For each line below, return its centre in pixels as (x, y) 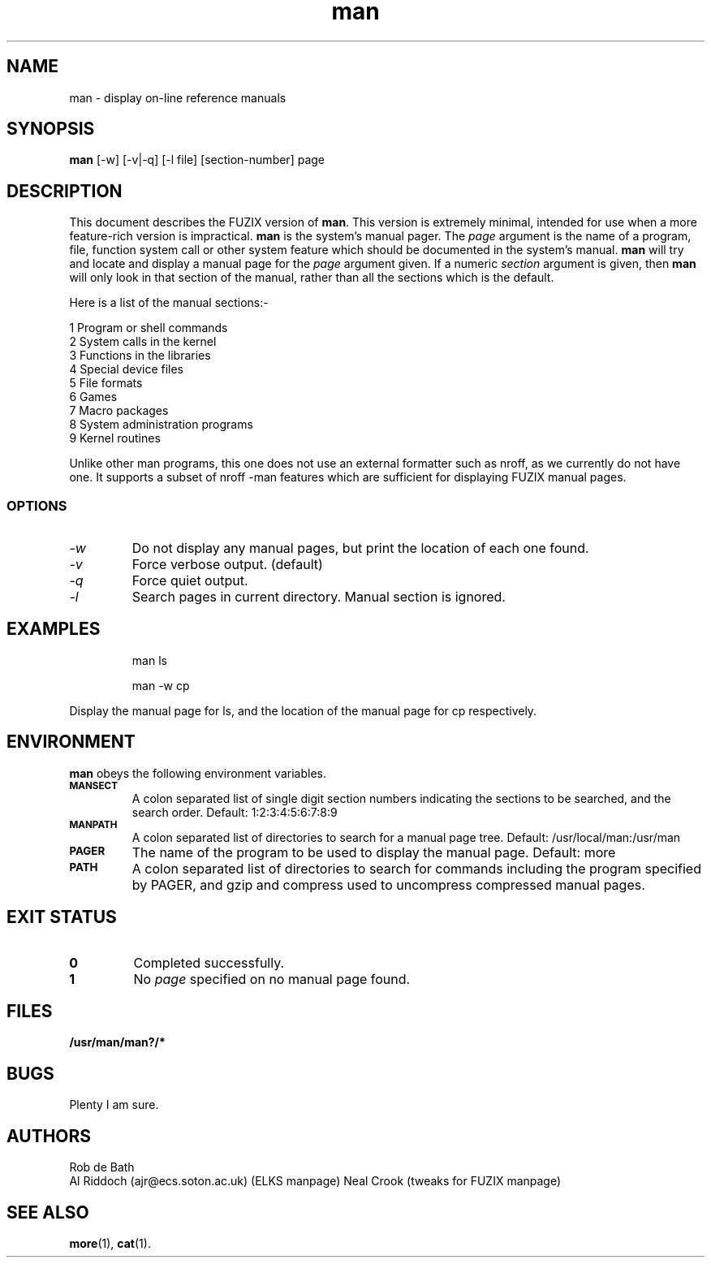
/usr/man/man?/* (117, 1042)
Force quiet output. (190, 581)
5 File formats (106, 383)
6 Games (93, 397)
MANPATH (93, 824)
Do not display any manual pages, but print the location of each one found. (360, 548)
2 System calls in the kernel (143, 342)
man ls (149, 660)
